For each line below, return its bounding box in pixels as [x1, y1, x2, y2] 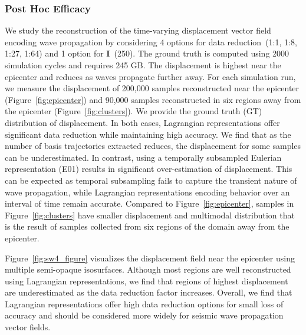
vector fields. [5, 321, 51, 333]
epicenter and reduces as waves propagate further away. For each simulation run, [5, 70, 296, 82]
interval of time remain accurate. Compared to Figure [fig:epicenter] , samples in [5, 197, 294, 210]
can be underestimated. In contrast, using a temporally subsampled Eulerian [5, 151, 282, 163]
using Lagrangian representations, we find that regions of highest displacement [5, 274, 288, 287]
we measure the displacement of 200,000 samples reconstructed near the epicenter [5, 82, 300, 94]
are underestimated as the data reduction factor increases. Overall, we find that [5, 286, 292, 298]
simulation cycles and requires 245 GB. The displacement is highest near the [5, 59, 281, 71]
